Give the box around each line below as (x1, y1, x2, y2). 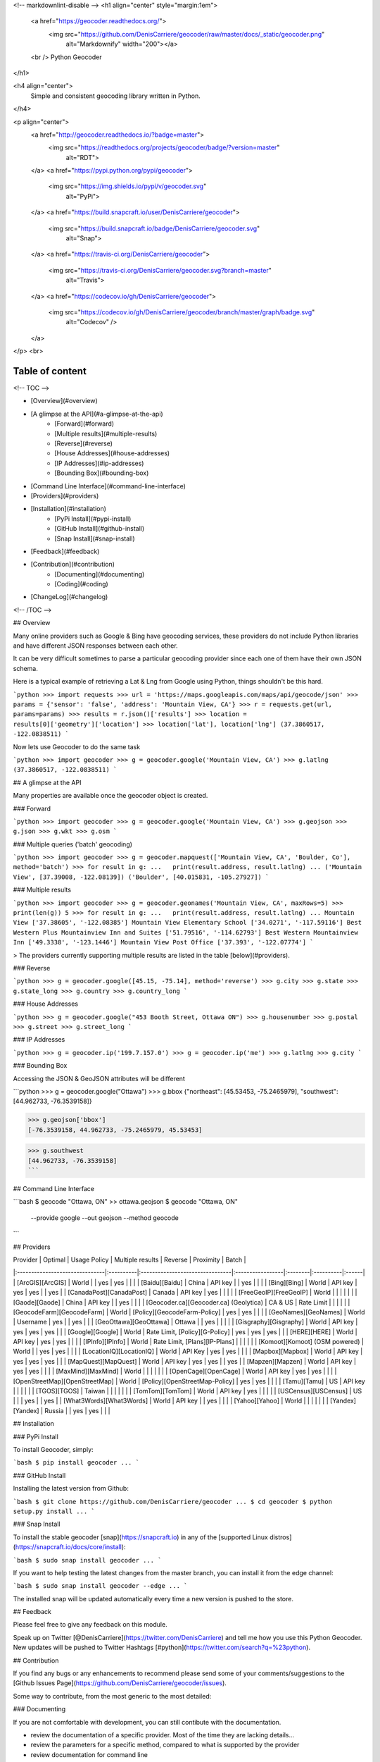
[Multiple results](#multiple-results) (54, 429, 158, 438)
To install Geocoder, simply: (13, 1445, 94, 1453)
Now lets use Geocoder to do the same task (13, 742, 141, 751)
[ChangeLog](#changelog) (30, 593, 108, 601)
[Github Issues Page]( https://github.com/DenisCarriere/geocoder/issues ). (13, 1679, 227, 1687)
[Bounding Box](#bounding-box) (54, 469, 149, 477)
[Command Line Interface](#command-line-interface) (30, 481, 186, 490)
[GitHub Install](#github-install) (54, 524, 145, 533)
